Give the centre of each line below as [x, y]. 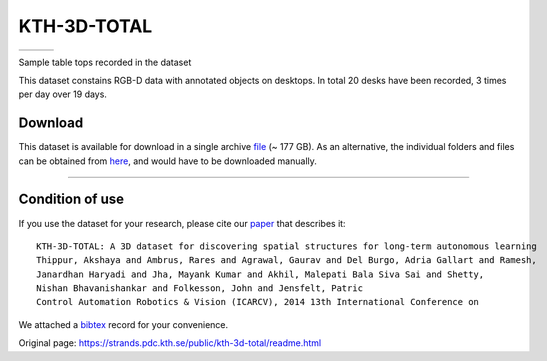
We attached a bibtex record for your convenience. [123, 324]
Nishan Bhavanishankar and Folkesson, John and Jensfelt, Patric [200, 288]
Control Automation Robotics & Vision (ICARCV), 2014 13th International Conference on [258, 302]
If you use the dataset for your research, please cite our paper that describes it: [182, 223]
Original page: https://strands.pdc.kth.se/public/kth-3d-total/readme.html [170, 343]
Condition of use [71, 199]
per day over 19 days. [62, 94]
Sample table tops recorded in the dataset [105, 62]
